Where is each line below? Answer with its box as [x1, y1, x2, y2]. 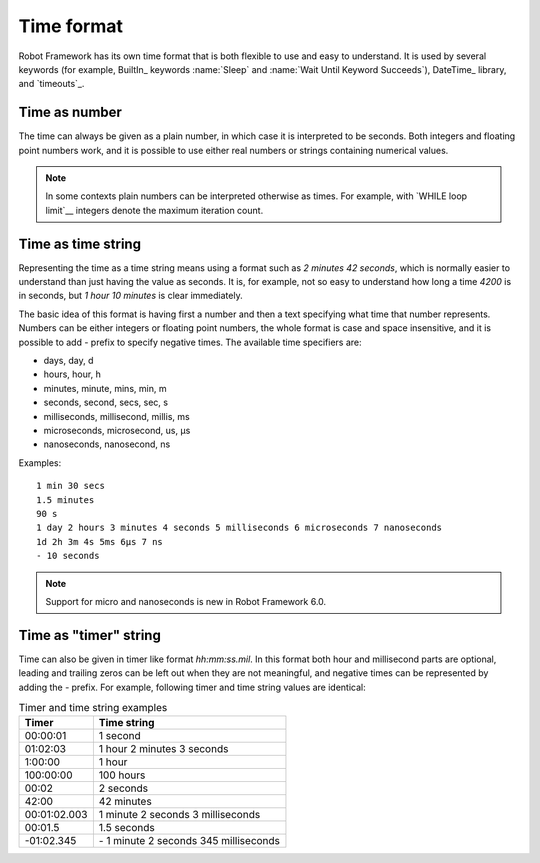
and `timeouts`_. [18, 78, 85, 90]
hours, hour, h [43, 368, 102, 380]
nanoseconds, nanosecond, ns [43, 438, 171, 450]
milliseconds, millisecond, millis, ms [43, 410, 190, 422]
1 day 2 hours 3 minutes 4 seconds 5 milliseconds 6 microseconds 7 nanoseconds [36, 522, 443, 534]
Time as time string [18, 235, 142, 252]
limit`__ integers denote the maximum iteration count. [45, 204, 264, 216]
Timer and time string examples [18, 701, 168, 715]
